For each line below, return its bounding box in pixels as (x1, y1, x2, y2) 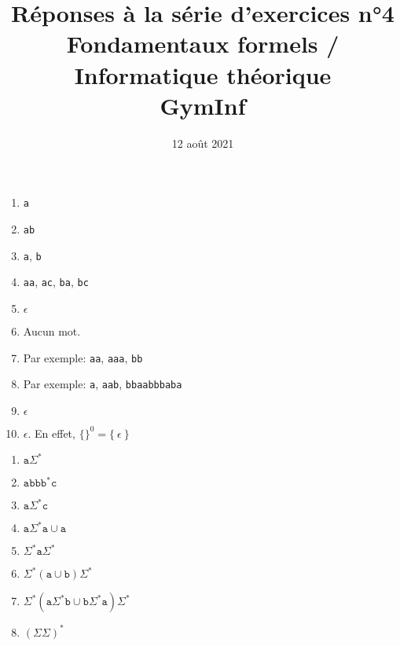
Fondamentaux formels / (66, 28, 339, 60)
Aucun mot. (23, 322, 81, 339)
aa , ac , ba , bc (23, 273, 89, 290)
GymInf (160, 89, 246, 121)
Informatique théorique (74, 58, 332, 90)
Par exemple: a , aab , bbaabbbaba (23, 376, 182, 392)
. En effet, (28, 424, 75, 441)
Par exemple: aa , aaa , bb (23, 349, 143, 365)
